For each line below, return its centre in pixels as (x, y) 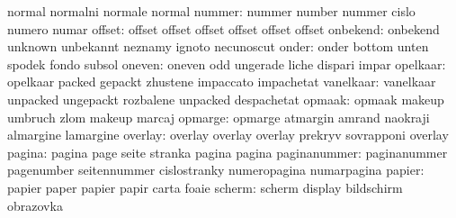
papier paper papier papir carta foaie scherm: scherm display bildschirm (205, 187)
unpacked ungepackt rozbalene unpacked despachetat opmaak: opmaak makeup (226, 99)
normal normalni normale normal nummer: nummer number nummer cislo (211, 11)
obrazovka (35, 205)
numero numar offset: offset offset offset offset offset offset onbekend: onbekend (224, 28)
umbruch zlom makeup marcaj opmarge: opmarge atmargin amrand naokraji (219, 117)
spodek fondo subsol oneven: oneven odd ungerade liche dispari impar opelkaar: (227, 64)
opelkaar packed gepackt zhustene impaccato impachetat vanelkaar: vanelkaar (222, 82)
